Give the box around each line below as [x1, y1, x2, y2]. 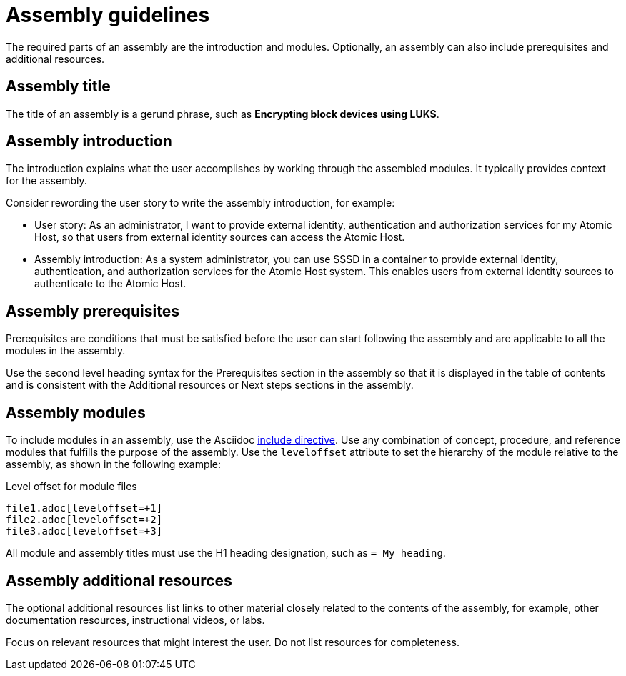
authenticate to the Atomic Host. [34, 277, 187, 290]
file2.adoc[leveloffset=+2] [6, 514, 163, 526]
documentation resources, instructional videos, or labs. [6, 613, 265, 626]
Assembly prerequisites [6, 302, 179, 320]
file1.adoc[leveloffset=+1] [6, 502, 163, 515]
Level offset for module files [6, 480, 137, 493]
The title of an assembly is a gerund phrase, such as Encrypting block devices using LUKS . [6, 107, 439, 120]
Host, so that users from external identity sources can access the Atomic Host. [34, 231, 405, 244]
